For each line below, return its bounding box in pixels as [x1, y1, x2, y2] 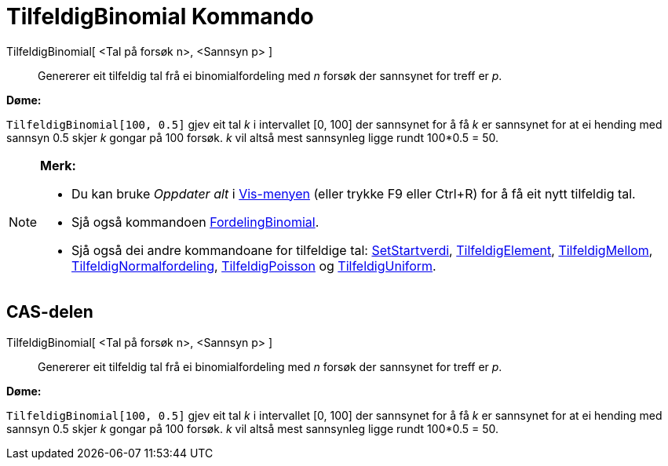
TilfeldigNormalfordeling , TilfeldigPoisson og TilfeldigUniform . [71, 257, 436, 274]
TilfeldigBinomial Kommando [6, 3, 314, 30]
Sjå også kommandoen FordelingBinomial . [71, 213, 319, 230]
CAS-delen [6, 302, 93, 322]
